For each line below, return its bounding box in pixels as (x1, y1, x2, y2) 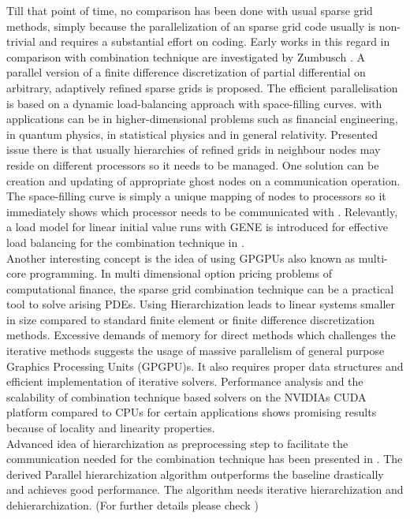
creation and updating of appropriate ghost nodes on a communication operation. (6, 172, 401, 189)
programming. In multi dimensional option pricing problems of (29, 265, 332, 282)
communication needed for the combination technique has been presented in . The (6, 450, 403, 467)
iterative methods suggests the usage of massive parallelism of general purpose (6, 342, 385, 359)
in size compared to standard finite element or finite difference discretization (6, 311, 375, 327)
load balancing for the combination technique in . (6, 233, 244, 250)
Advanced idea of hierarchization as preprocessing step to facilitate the (6, 435, 348, 451)
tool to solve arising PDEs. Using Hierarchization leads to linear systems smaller (6, 296, 395, 312)
